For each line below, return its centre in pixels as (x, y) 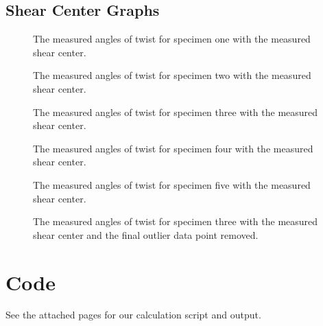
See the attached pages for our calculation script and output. (133, 315)
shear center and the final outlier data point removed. (146, 234)
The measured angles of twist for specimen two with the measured (172, 75)
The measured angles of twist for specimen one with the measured (172, 39)
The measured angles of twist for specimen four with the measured (173, 148)
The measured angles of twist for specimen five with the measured (172, 184)
